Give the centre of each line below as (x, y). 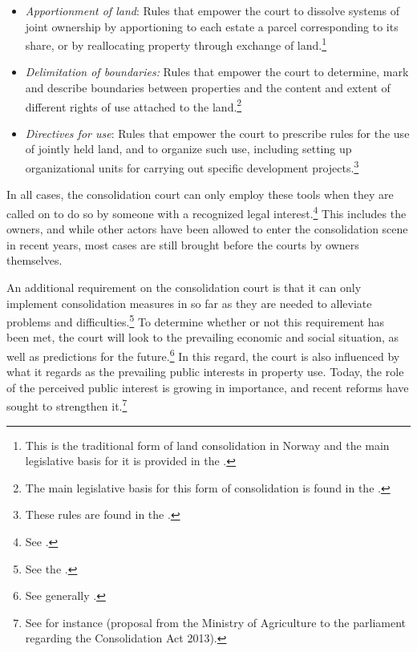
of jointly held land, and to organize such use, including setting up (188, 149)
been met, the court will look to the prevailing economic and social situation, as (203, 337)
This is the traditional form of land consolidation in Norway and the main (207, 445)
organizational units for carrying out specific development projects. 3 (192, 166)
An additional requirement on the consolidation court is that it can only (184, 287)
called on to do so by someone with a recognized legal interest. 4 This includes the (206, 212)
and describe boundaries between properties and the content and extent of (208, 88)
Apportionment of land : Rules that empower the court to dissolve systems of (213, 10)
